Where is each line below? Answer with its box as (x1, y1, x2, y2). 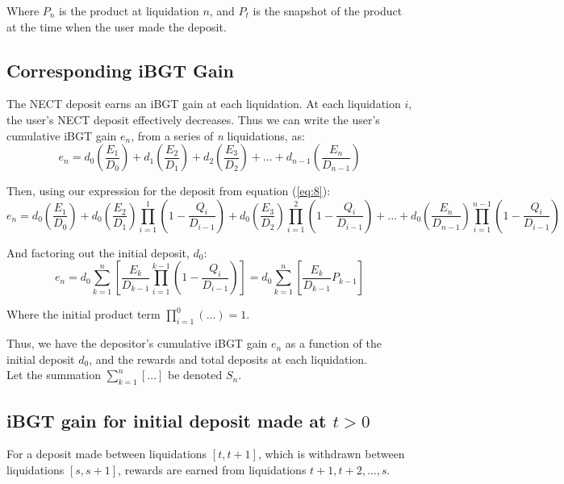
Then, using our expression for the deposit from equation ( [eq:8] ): (6, 182, 331, 199)
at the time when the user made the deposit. (6, 18, 227, 35)
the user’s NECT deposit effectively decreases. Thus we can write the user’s (6, 111, 380, 127)
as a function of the (285, 335, 382, 352)
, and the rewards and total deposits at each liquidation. (89, 350, 368, 367)
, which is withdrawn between (257, 445, 405, 462)
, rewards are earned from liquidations (118, 461, 307, 478)
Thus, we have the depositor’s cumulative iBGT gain (6, 335, 268, 352)
